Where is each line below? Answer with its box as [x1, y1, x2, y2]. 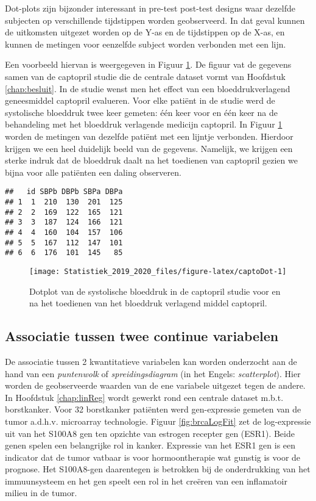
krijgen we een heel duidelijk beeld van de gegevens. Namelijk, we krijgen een [5, 142, 293, 154]
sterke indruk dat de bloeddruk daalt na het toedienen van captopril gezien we [5, 154, 298, 167]
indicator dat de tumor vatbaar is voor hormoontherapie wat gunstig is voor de [5, 450, 301, 463]
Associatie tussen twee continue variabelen [5, 326, 279, 345]
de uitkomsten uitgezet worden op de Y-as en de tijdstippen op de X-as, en [5, 26, 285, 38]
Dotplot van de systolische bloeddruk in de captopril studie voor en [29, 284, 281, 297]
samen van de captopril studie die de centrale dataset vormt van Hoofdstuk [5, 70, 286, 82]
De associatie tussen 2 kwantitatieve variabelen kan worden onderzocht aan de [5, 355, 297, 367]
